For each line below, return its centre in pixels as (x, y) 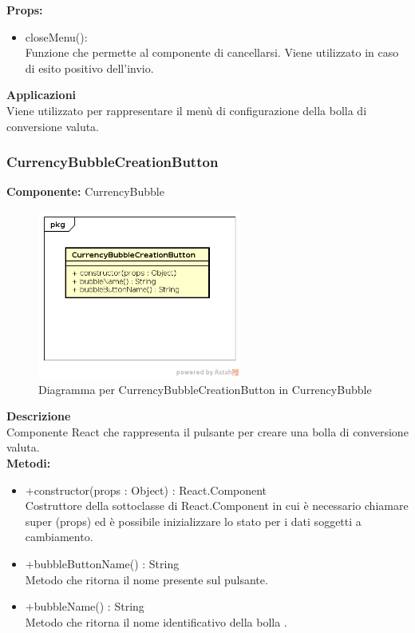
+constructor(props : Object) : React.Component (146, 490)
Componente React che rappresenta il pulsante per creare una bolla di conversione (207, 431)
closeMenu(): (56, 36)
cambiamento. (59, 537)
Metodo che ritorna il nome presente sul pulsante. (146, 579)
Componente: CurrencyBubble (85, 191)
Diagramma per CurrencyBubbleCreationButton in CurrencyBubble (205, 389)
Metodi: (29, 462)
